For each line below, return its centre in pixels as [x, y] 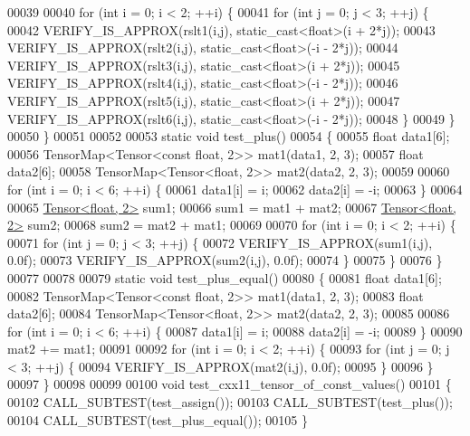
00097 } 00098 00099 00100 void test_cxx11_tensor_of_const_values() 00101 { [230, 384]
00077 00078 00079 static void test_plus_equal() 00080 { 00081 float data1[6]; [225, 277]
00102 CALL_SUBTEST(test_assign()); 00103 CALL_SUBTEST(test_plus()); [230, 402]
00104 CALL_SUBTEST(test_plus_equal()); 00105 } [158, 419]
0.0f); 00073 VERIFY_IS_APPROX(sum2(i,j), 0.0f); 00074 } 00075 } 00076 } [225, 260]
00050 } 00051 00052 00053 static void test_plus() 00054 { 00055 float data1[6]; [229, 136]
